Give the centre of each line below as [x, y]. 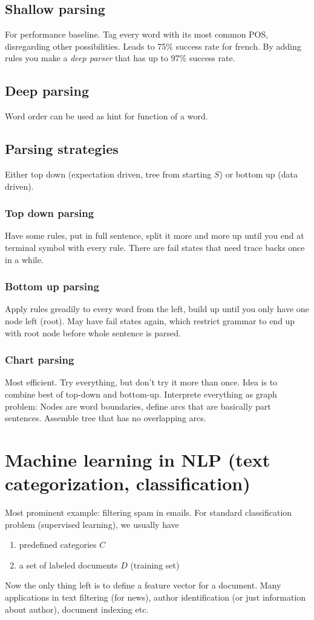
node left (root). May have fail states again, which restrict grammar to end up [150, 320]
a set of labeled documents [68, 565]
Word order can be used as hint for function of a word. [106, 116]
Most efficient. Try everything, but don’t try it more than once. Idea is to [141, 382]
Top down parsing [50, 213]
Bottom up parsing [52, 286]
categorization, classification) [128, 483]
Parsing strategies [62, 149]
